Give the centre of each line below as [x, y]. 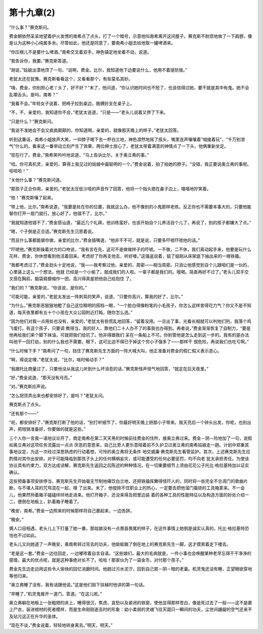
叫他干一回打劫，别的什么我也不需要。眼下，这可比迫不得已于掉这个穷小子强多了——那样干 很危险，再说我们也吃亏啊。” [129, 342]
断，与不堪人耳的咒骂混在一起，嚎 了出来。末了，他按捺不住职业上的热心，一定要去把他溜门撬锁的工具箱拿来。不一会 [127, 488]
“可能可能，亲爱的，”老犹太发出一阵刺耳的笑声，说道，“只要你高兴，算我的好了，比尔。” [96, 297]
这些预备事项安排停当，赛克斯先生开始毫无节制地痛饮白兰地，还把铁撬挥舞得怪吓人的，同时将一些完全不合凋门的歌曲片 [128, 481]
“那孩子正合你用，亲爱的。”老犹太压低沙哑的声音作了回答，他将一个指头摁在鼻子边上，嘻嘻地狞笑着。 [110, 189]
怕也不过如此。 [24, 535]
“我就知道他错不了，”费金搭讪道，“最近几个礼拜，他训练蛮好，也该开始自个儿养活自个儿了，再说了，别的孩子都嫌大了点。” [130, 222]
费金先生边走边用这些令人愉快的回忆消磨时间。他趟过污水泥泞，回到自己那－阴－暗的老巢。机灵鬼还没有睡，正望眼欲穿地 [131, 569]
